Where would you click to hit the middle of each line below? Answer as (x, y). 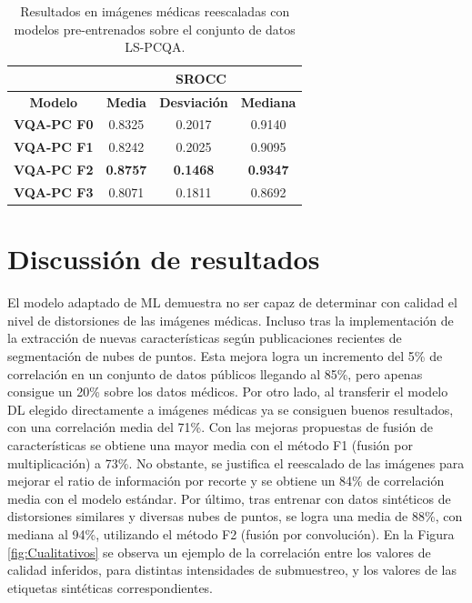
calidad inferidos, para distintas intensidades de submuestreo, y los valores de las (232, 570)
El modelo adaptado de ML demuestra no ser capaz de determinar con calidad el (232, 302)
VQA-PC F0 (54, 124)
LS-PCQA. (155, 47)
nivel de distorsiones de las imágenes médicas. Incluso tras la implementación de (231, 320)
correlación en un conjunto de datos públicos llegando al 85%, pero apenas (215, 373)
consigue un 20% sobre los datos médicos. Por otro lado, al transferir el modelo (228, 392)
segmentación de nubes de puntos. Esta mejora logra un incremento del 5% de (225, 356)
